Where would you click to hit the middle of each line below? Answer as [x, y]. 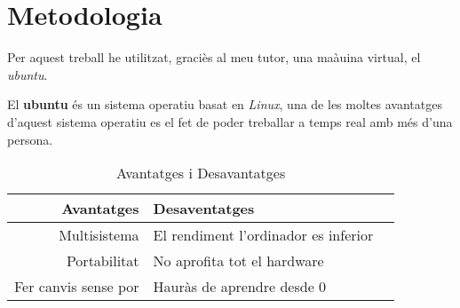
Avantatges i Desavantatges [201, 173]
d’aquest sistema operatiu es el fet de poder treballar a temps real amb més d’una [230, 121]
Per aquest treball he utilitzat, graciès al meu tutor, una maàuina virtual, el [214, 57]
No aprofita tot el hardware [238, 261]
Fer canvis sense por [77, 287]
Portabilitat [103, 261]
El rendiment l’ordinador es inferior [263, 235]
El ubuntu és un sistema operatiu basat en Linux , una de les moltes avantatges [225, 104]
